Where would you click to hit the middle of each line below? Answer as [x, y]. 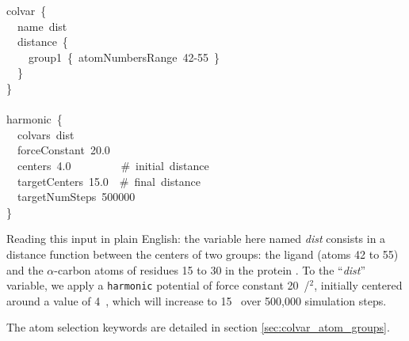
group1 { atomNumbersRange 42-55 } [124, 57]
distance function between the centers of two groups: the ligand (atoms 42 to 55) [203, 254]
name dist [42, 26]
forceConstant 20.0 [63, 150]
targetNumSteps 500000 [76, 197]
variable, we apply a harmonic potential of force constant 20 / [158, 285]
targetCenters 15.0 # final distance [109, 181]
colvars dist [46, 134]
